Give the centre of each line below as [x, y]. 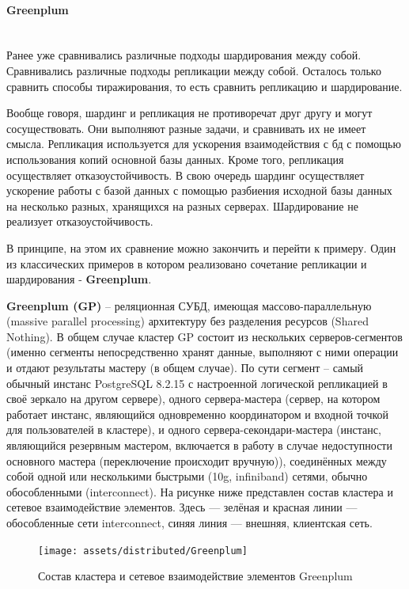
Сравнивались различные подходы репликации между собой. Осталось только [194, 70]
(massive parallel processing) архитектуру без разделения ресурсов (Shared [187, 321]
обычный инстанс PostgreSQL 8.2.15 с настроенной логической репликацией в [197, 383]
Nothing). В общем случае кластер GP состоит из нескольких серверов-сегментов [204, 336]
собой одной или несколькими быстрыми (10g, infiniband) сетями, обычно [187, 476]
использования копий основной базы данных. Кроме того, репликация [175, 159]
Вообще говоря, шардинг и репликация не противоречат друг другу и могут [189, 113]
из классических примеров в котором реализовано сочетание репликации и [187, 263]
